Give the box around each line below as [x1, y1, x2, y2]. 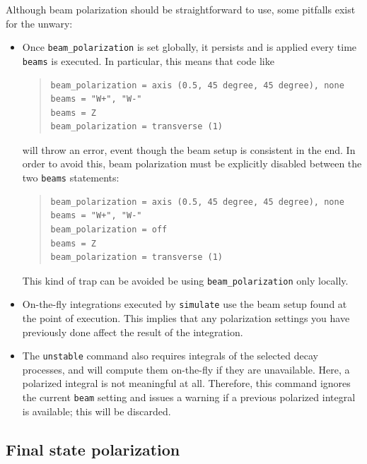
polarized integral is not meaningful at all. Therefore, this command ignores [22, 376, 351, 391]
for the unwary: [6, 16, 73, 30]
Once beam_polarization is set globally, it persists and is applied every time [22, 40, 357, 54]
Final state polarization [6, 438, 180, 460]
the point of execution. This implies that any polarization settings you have [22, 311, 350, 325]
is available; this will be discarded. [22, 403, 171, 418]
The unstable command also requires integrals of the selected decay [22, 348, 318, 363]
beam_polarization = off [50, 224, 168, 234]
